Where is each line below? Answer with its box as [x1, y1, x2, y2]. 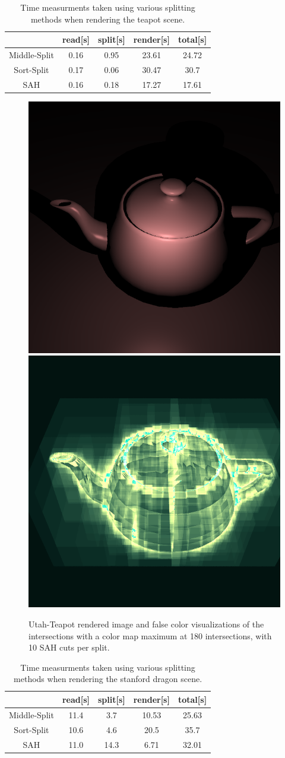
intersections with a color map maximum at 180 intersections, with [28, 629, 272, 642]
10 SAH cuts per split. [28, 641, 110, 654]
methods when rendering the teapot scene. [30, 12, 185, 25]
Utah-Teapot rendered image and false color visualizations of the [28, 618, 264, 630]
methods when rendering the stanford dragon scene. [14, 673, 202, 685]
